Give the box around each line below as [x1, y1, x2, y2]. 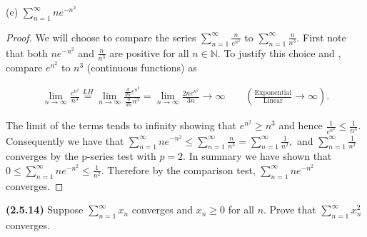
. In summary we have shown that [183, 148, 332, 163]
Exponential [254, 89, 292, 96]
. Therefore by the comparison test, [101, 162, 256, 177]
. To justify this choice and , [217, 45, 341, 60]
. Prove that [263, 202, 316, 217]
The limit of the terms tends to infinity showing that [6, 118, 237, 133]
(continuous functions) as [86, 59, 197, 74]
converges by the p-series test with [6, 148, 156, 163]
